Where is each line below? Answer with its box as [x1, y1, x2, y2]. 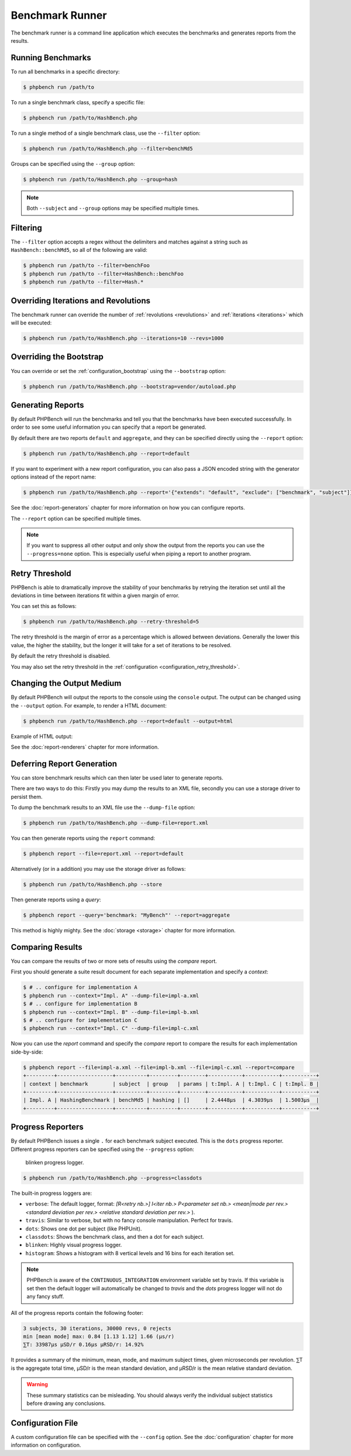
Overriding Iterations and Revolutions [11, 296, 151, 306]
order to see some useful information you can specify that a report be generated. [11, 423, 207, 430]
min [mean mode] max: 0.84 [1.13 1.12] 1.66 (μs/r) [23, 1333, 175, 1339]
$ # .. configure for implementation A [23, 984, 137, 991]
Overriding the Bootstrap [11, 352, 104, 362]
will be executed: [11, 319, 52, 326]
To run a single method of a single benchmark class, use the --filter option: [11, 129, 201, 136]
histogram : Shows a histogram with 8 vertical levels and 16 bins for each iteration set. [25, 1249, 235, 1256]
